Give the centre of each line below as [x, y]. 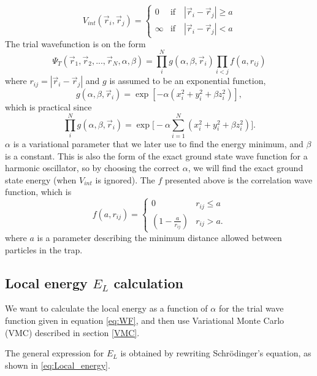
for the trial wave [251, 308]
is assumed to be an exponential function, [188, 81]
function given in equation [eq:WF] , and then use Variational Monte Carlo [145, 320]
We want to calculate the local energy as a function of [106, 308]
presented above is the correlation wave [239, 179]
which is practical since [48, 107]
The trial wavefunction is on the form [75, 43]
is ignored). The [125, 179]
